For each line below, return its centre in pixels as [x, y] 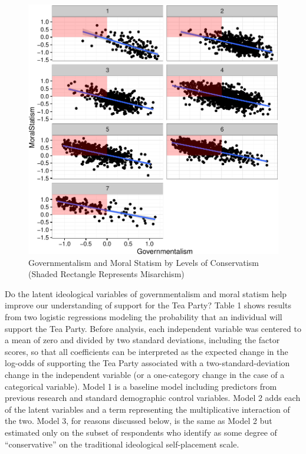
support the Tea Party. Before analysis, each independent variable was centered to [153, 328]
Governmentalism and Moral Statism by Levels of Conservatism [144, 262]
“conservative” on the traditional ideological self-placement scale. [122, 444]
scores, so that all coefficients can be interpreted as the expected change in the [147, 351]
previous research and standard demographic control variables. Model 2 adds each [153, 398]
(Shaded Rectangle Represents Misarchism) [106, 274]
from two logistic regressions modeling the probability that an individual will [144, 316]
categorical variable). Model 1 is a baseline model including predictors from [141, 386]
